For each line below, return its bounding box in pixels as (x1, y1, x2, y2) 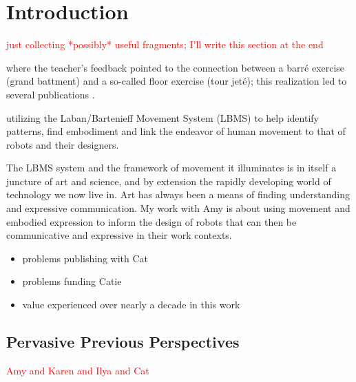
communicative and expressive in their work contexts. (6, 228, 232, 242)
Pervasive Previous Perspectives (6, 331, 240, 352)
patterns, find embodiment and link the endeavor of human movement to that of (6, 124, 346, 138)
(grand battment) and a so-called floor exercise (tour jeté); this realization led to (6, 74, 347, 88)
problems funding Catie (22, 274, 122, 288)
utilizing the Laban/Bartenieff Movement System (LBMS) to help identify (6, 110, 319, 125)
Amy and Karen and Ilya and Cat (6, 363, 149, 377)
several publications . (6, 87, 95, 101)
